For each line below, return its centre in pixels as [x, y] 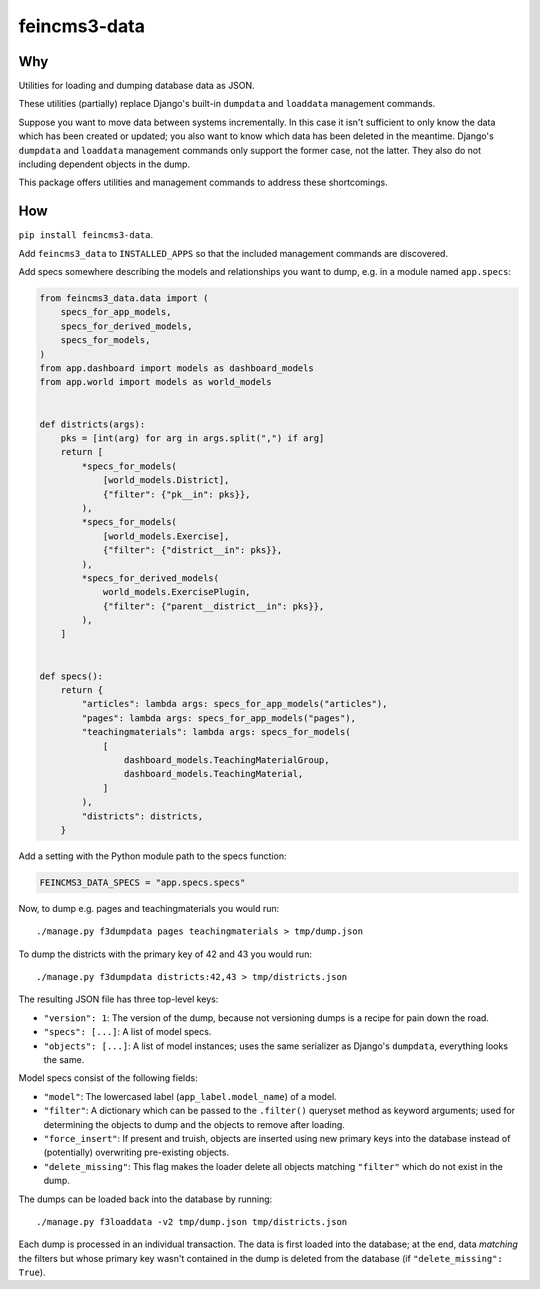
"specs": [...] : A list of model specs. [127, 1032]
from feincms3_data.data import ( [124, 298]
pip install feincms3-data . [86, 235]
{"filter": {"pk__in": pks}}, [176, 494]
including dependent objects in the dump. [104, 164]
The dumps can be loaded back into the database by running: [145, 1199]
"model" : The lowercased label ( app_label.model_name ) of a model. [190, 1096]
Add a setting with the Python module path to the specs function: [152, 856]
